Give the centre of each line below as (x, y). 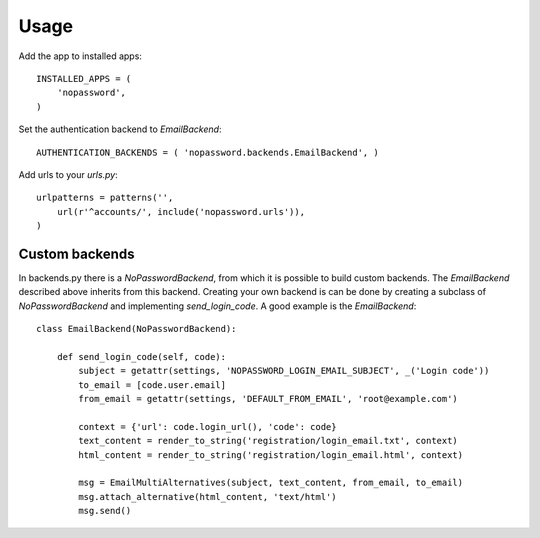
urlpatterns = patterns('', (105, 198)
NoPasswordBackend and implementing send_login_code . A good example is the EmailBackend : (217, 306)
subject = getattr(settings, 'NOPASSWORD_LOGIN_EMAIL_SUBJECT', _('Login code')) (284, 371)
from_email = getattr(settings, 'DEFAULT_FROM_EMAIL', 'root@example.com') (268, 399)
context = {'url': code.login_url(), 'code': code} (207, 426)
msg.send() (105, 511)
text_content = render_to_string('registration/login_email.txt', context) (268, 441)
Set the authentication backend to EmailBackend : (120, 129)
